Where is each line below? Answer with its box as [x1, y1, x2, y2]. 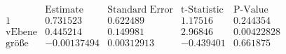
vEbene [6, 27, 37, 38]
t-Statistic [181, 5, 224, 15]
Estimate [45, 5, 83, 15]
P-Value [233, 5, 268, 15]
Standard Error [107, 5, 173, 15]
